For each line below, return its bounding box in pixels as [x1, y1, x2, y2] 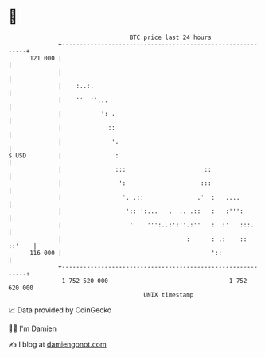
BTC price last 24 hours [129, 33, 212, 41]
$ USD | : [8, 151, 119, 160]
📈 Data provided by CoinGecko [8, 305, 112, 315]
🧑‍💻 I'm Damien [8, 324, 57, 333]
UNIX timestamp [143, 290, 194, 299]
